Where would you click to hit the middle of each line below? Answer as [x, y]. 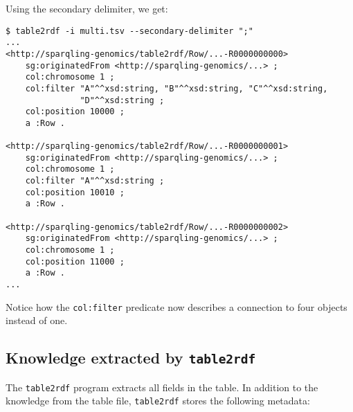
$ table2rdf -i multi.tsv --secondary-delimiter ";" [129, 31]
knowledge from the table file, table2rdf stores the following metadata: [158, 401]
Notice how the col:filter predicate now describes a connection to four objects [176, 306]
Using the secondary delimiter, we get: [87, 8]
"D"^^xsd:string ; [122, 100]
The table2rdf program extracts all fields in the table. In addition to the [162, 387]
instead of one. [37, 320]
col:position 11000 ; [75, 261]
